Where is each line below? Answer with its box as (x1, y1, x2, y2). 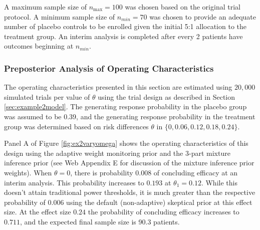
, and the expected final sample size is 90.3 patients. (20, 216, 180, 226)
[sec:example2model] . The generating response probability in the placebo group (4, 101, 247, 112)
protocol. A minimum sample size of (4, 11, 115, 22)
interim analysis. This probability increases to (4, 177, 144, 187)
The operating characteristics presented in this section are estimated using (4, 82, 232, 92)
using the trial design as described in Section (98, 91, 235, 102)
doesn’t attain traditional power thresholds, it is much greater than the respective (4, 187, 255, 197)
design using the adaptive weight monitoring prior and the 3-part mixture (4, 147, 230, 158)
